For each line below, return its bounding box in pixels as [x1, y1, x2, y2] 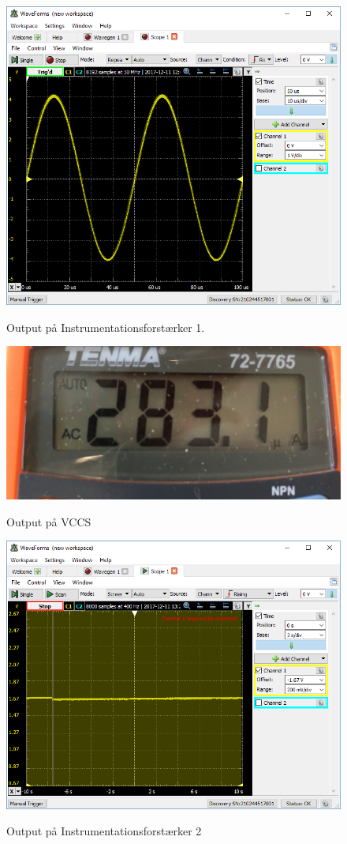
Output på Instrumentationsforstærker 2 [6, 823, 202, 839]
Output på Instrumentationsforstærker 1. [6, 318, 205, 335]
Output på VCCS [6, 513, 91, 529]
